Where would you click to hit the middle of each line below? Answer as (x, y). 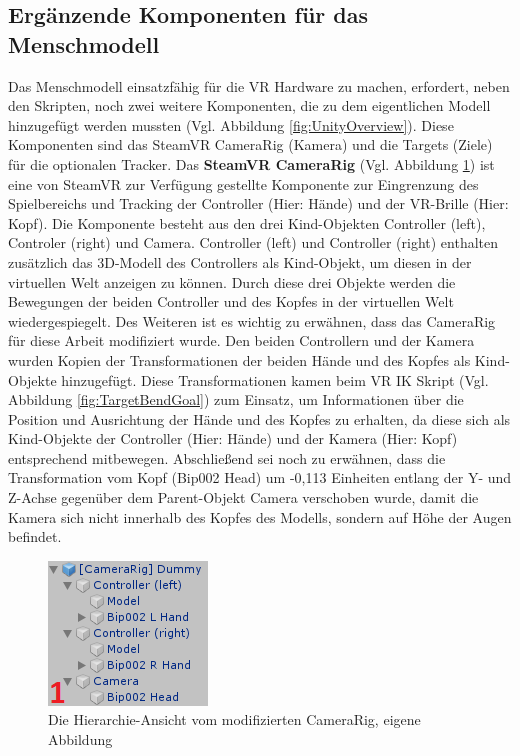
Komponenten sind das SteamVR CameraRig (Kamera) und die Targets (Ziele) (250, 144)
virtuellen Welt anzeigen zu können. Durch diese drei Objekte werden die (232, 281)
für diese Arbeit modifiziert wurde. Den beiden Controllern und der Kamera (241, 340)
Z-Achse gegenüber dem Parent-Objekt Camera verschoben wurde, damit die (243, 497)
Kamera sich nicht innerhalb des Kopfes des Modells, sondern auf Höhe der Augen (260, 516)
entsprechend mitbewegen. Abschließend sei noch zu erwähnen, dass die (227, 457)
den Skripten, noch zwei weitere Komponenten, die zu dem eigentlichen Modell (249, 105)
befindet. (35, 536)
